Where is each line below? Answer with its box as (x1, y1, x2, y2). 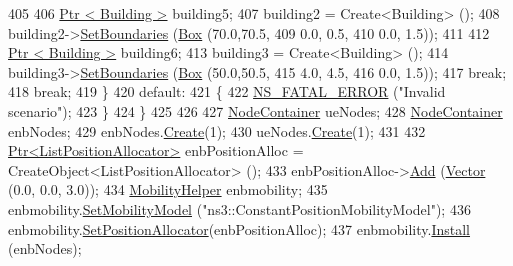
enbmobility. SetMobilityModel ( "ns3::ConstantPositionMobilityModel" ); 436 (8, 198, 471, 219)
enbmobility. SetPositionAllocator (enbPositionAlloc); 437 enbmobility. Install (8, 218, 471, 239)
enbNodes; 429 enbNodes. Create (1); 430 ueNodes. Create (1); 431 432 (8, 120, 426, 141)
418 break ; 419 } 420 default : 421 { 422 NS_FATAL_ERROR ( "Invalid (8, 81, 446, 102)
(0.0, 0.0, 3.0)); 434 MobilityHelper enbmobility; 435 (8, 179, 328, 200)
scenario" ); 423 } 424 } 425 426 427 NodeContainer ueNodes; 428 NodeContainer (8, 100, 503, 121)
